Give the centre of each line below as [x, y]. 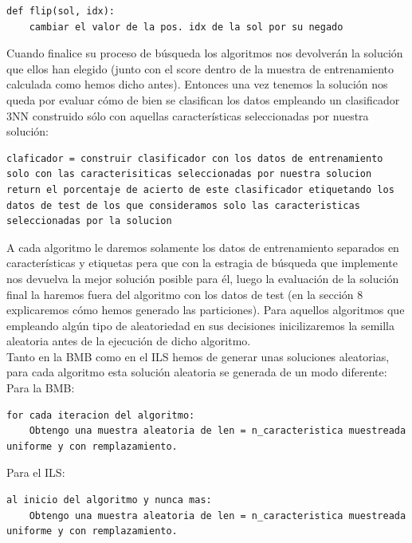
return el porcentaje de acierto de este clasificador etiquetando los [200, 189]
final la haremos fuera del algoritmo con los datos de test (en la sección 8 [185, 294]
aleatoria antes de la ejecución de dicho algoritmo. [129, 341]
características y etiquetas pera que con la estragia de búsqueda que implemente [202, 263]
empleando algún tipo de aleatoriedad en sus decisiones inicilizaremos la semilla [201, 325]
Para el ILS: [36, 472]
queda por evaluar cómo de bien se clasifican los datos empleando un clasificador [203, 99]
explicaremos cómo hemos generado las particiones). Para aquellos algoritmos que [206, 310]
